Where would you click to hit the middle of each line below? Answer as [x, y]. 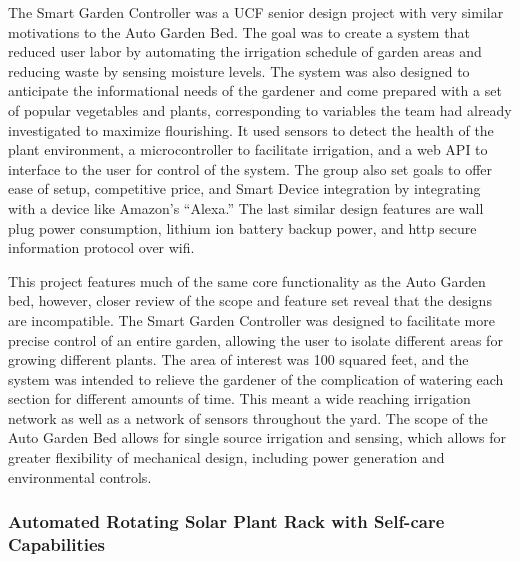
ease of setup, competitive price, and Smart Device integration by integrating [244, 188]
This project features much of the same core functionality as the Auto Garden [247, 280]
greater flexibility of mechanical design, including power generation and [226, 457]
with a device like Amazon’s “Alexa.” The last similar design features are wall [246, 207]
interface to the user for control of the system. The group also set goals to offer [250, 168]
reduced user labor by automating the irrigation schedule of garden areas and [245, 51]
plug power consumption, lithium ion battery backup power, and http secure [242, 227]
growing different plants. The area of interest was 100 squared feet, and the [238, 359]
